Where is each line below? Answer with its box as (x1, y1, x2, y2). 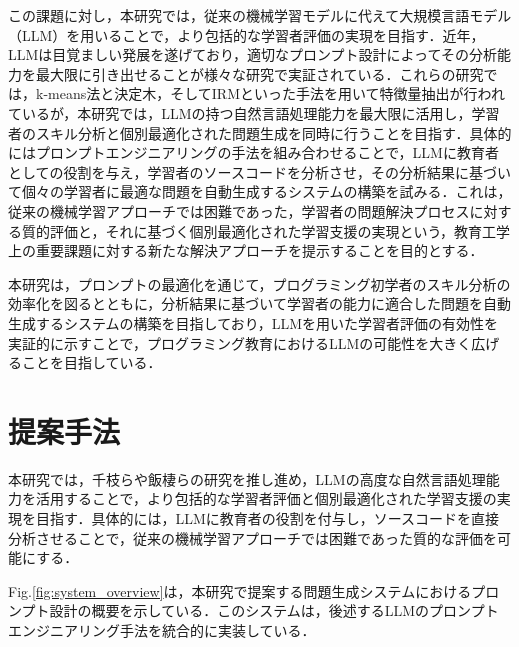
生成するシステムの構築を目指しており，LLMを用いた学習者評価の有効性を (8, 312, 499, 333)
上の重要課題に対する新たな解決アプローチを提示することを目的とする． (8, 240, 484, 261)
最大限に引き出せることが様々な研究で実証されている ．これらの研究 (35, 63, 484, 84)
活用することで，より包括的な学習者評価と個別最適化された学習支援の (35, 488, 497, 509)
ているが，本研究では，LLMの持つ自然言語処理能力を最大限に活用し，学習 (8, 102, 500, 123)
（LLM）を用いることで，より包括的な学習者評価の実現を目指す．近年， (8, 24, 485, 45)
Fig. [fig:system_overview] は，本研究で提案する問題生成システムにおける (8, 580, 472, 601)
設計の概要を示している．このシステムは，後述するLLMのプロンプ (49, 600, 485, 621)
